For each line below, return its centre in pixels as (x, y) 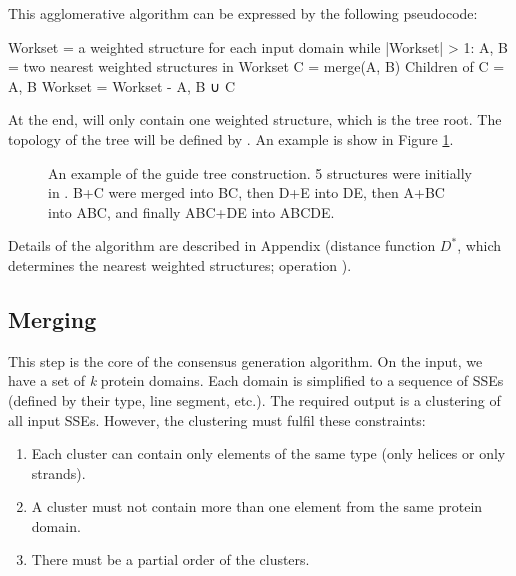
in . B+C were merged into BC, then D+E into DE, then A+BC (246, 192)
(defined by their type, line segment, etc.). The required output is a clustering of (254, 399)
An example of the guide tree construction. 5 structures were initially (260, 172)
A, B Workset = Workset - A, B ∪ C (122, 85)
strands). (58, 472)
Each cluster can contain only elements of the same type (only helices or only (268, 453)
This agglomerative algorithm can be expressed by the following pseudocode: (243, 13)
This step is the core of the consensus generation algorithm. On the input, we (245, 360)
